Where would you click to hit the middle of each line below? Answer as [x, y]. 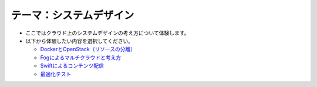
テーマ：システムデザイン [72, 15]
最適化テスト [56, 74]
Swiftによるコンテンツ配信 [72, 66]
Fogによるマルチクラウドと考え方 [81, 57]
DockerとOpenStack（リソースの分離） [88, 49]
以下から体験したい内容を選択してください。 [80, 41]
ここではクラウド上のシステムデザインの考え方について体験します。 [107, 33]
